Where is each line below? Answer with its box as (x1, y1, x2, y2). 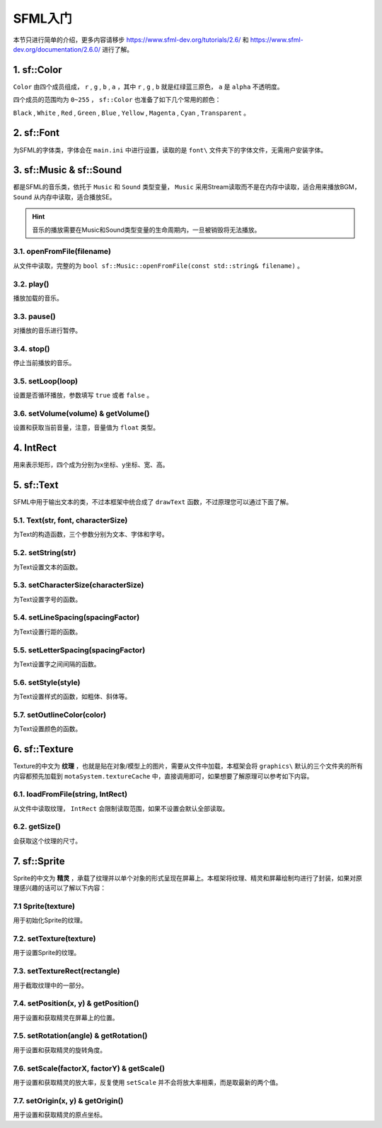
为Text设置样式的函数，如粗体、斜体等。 (13, 692, 132, 701)
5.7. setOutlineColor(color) (13, 710, 106, 720)
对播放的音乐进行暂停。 (13, 326, 81, 335)
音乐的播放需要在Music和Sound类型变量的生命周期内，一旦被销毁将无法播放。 (32, 225, 261, 234)
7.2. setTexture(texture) (13, 934, 96, 944)
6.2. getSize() (13, 822, 62, 832)
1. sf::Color (13, 64, 63, 76)
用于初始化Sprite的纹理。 (13, 916, 86, 925)
